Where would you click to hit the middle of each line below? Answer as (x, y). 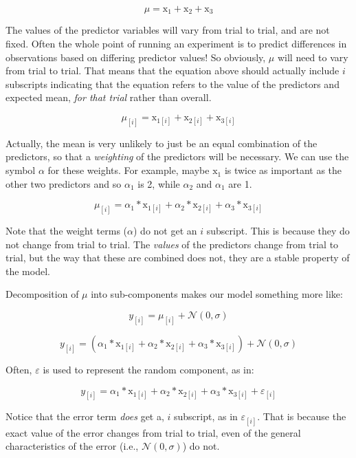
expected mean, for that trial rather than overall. (109, 97)
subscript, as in (206, 416)
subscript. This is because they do (278, 231)
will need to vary (313, 57)
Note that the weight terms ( (67, 231)
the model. (28, 271)
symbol (21, 170)
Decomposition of (42, 294)
